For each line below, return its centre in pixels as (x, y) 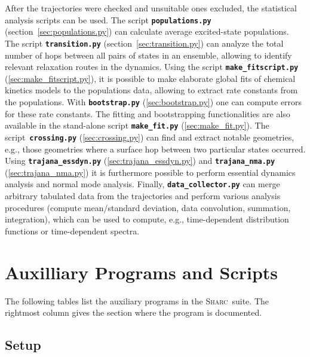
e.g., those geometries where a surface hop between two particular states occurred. (155, 149)
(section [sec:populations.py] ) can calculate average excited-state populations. (147, 31)
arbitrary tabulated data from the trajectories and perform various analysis (143, 196)
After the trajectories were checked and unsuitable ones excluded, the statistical (151, 8)
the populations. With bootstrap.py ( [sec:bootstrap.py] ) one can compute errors (154, 101)
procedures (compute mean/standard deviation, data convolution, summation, (148, 207)
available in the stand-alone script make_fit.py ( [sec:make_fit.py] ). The (137, 125)
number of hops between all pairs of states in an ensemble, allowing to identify (148, 55)
